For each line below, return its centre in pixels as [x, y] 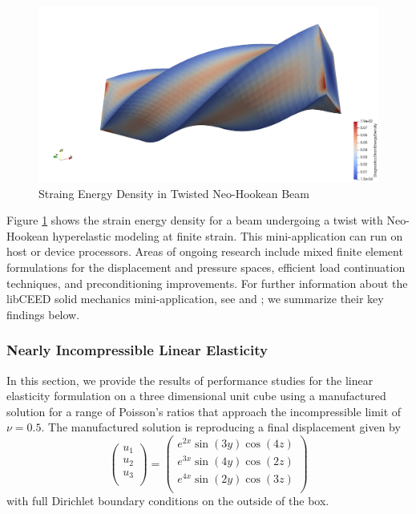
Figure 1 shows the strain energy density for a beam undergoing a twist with [195, 220]
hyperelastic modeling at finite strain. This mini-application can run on [228, 235]
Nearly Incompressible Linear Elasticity [137, 350]
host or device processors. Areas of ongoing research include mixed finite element [205, 251]
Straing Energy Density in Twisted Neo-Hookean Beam [174, 193]
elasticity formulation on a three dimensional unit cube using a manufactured [196, 396]
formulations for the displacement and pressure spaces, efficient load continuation [206, 267]
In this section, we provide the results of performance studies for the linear [190, 380]
